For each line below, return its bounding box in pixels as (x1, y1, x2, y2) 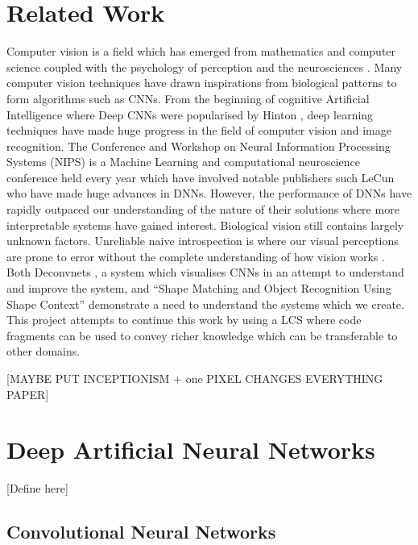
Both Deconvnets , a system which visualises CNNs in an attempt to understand (6, 264, 404, 281)
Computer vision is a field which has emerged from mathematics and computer (6, 43, 396, 60)
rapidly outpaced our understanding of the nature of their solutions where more (6, 201, 399, 218)
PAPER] (6, 385, 49, 402)
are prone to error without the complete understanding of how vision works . (6, 248, 385, 264)
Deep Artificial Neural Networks (6, 433, 375, 466)
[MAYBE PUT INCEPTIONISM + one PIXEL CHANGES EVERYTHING (6, 370, 383, 386)
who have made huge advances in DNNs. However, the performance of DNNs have (6, 185, 412, 202)
